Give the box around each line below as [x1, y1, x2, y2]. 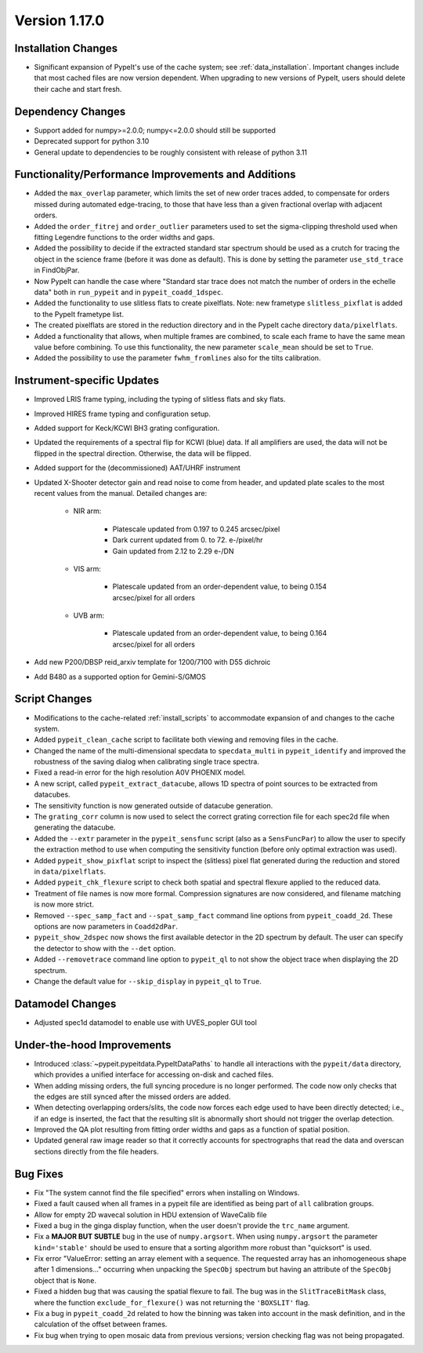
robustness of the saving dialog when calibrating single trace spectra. [34, 757, 260, 767]
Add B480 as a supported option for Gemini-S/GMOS [34, 672, 207, 681]
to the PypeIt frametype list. [34, 309, 125, 319]
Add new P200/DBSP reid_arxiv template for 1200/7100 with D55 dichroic [34, 658, 271, 667]
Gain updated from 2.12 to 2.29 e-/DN [112, 546, 234, 556]
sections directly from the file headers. [34, 1147, 160, 1156]
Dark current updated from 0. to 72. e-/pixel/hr [112, 535, 263, 545]
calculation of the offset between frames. [34, 1319, 168, 1329]
